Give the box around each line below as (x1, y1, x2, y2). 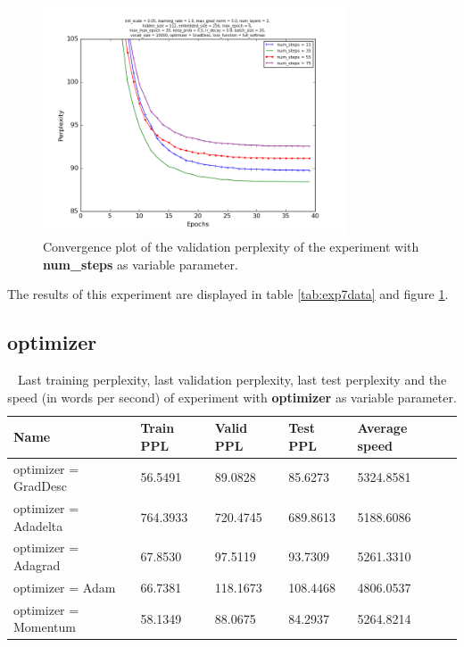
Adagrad (13, 556, 61, 575)
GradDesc (13, 477, 67, 495)
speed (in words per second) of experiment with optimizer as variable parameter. (7, 387, 457, 406)
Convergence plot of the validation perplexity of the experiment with (43, 236, 419, 255)
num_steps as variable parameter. (43, 254, 238, 273)
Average (357, 419, 408, 437)
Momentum (13, 618, 76, 636)
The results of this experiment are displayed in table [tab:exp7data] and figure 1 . (7, 285, 449, 303)
